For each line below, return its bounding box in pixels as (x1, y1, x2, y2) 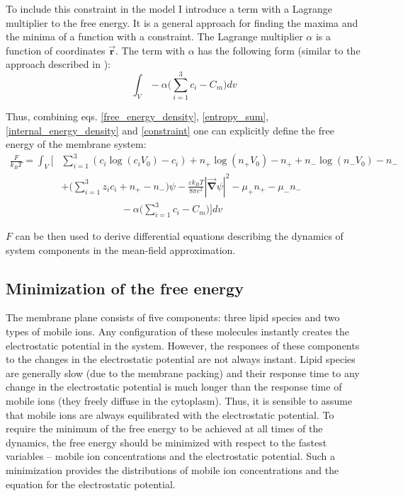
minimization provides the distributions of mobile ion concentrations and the (6, 462, 339, 477)
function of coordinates (6, 42, 106, 57)
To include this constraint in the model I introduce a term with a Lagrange (6, 1, 332, 16)
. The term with (115, 42, 186, 57)
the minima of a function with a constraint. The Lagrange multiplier (6, 29, 303, 44)
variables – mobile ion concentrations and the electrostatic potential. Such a (6, 449, 336, 463)
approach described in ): (6, 57, 110, 71)
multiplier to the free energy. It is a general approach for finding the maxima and (6, 15, 358, 30)
